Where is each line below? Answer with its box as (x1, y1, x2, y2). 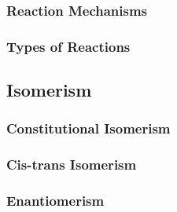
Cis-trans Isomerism (6, 155, 137, 174)
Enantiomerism (6, 191, 105, 210)
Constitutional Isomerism (6, 119, 171, 138)
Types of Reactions (6, 36, 131, 56)
